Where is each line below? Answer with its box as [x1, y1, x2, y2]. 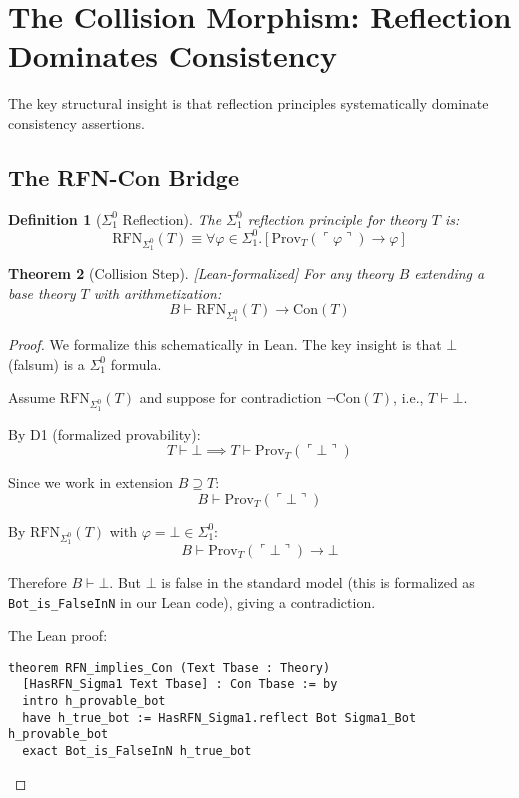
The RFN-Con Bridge [8, 161, 239, 192]
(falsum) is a [8, 353, 85, 374]
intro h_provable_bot [22, 694, 166, 709]
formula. [110, 353, 162, 374]
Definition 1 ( [8, 208, 102, 229]
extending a [414, 262, 485, 283]
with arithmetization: [93, 282, 222, 303]
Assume [8, 387, 56, 408]
